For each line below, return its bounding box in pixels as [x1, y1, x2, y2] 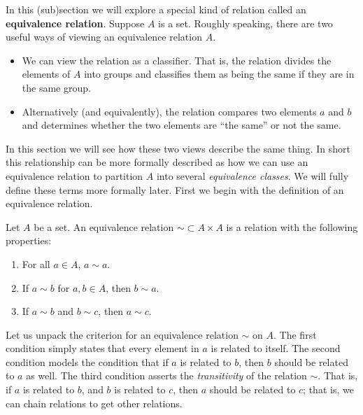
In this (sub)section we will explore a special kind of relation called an [6, 2, 306, 16]
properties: [6, 233, 52, 248]
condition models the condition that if [6, 354, 169, 369]
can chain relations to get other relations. [6, 395, 183, 410]
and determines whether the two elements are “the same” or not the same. [22, 118, 341, 132]
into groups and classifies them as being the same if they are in [84, 66, 355, 81]
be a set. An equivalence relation [34, 219, 174, 234]
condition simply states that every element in [6, 341, 199, 356]
